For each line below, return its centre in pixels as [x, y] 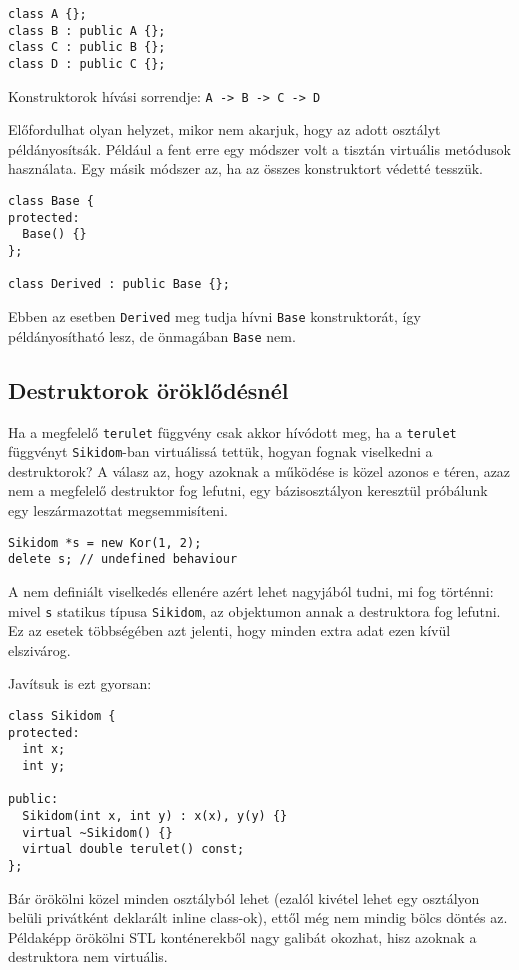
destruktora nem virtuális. [88, 956]
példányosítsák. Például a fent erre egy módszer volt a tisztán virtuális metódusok [259, 148]
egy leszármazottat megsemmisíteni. [118, 510]
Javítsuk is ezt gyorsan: [80, 683]
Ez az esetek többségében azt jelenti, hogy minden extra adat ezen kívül [229, 630]
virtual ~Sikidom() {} [97, 832]
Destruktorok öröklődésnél [148, 389]
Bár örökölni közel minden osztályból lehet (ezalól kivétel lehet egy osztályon [244, 897]
